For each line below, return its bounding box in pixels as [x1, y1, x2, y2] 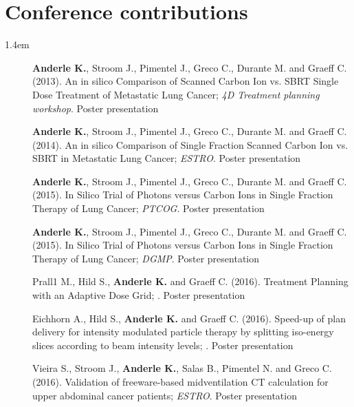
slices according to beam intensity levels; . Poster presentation [32, 337, 294, 352]
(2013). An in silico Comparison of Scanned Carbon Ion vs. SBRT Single [32, 74, 339, 88]
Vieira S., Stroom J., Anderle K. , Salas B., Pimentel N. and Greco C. [32, 361, 332, 375]
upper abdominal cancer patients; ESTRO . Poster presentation [32, 388, 297, 402]
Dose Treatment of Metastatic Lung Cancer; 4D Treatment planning [32, 87, 320, 101]
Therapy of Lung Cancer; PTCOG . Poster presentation [32, 201, 265, 216]
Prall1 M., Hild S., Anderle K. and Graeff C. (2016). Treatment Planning [32, 274, 349, 289]
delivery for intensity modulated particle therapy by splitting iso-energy [32, 324, 334, 339]
